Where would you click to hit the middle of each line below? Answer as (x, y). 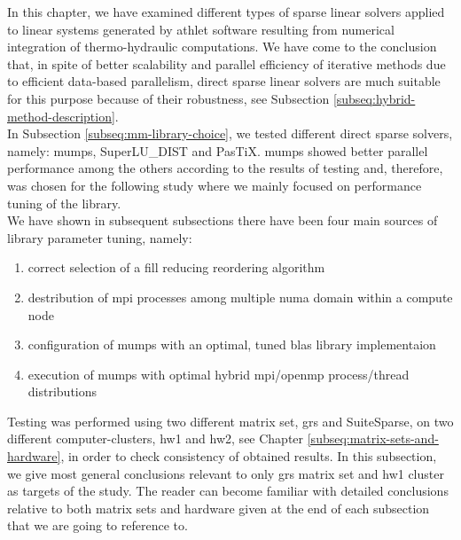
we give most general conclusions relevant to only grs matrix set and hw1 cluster (226, 473)
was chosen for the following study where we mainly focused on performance (215, 185)
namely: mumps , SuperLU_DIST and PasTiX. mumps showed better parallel (218, 150)
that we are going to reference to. (98, 525)
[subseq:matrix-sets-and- (373, 438)
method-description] (61, 116)
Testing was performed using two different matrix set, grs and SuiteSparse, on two (230, 421)
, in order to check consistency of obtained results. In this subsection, (249, 456)
